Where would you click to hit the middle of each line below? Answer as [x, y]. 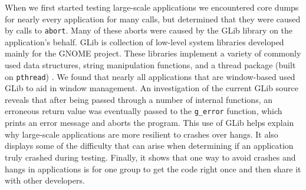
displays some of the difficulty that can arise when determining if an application [149, 146]
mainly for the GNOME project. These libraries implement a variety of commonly [153, 53]
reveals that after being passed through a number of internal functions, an [139, 99]
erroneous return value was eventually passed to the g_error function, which [144, 111]
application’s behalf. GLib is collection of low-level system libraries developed [144, 41]
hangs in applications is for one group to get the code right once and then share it [153, 169]
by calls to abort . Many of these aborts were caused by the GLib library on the [149, 30]
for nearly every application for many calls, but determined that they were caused [153, 19]
